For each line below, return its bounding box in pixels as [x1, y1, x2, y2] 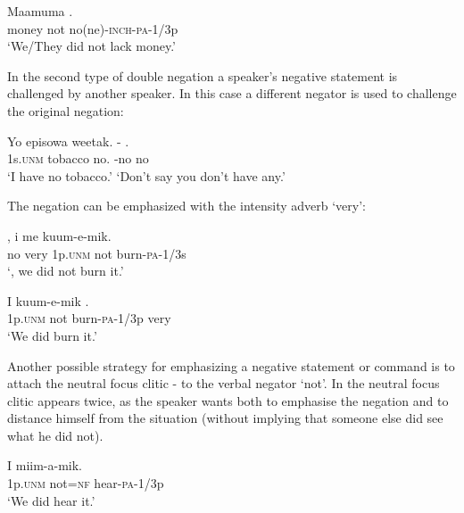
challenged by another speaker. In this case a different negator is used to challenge [7, 84, 457, 103]
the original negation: [7, 101, 124, 120]
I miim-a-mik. [7, 456, 82, 475]
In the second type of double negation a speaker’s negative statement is [7, 66, 398, 85]
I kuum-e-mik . [7, 291, 89, 310]
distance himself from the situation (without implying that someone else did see [7, 409, 443, 427]
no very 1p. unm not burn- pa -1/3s [7, 244, 186, 262]
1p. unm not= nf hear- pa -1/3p [7, 474, 164, 492]
